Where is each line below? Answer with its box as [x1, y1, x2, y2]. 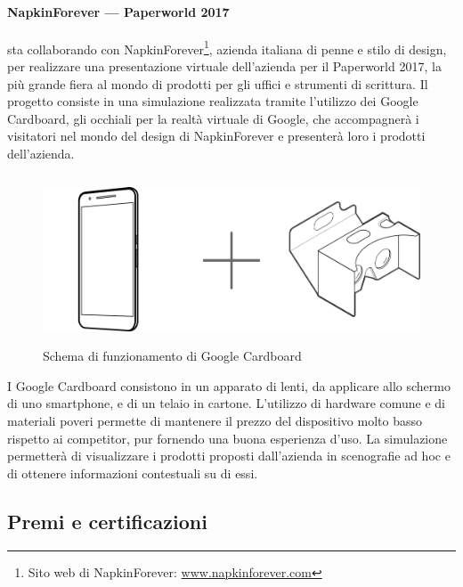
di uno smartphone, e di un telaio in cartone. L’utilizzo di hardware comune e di [7, 394, 445, 412]
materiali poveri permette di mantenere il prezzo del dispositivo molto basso [7, 411, 422, 429]
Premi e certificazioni [7, 507, 207, 534]
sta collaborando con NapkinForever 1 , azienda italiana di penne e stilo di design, [7, 37, 447, 58]
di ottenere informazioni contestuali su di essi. [7, 463, 258, 482]
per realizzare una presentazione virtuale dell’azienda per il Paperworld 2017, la [7, 57, 442, 76]
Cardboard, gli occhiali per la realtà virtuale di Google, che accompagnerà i [7, 109, 419, 127]
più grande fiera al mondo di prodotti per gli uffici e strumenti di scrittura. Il [7, 74, 428, 93]
